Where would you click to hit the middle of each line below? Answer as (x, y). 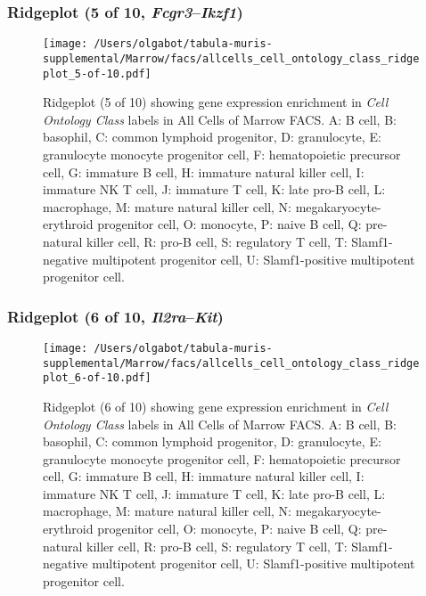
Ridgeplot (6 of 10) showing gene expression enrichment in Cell (216, 406)
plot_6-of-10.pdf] (97, 378)
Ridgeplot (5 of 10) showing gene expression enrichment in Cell (216, 102)
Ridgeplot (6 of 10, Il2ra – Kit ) (115, 316)
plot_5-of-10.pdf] (97, 73)
